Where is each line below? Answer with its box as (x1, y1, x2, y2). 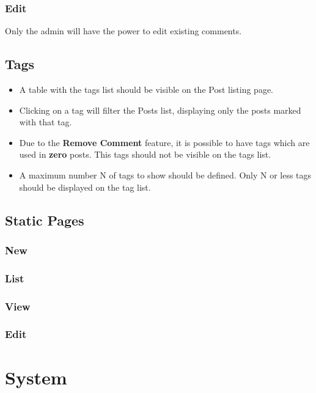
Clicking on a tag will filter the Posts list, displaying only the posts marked (19, 103, 301, 116)
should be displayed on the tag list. (19, 180, 151, 193)
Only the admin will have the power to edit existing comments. (5, 24, 242, 37)
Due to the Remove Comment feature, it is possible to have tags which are (19, 136, 310, 149)
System (5, 364, 67, 389)
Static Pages (5, 210, 84, 229)
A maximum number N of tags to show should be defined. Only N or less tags (19, 168, 312, 181)
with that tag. (19, 116, 72, 128)
